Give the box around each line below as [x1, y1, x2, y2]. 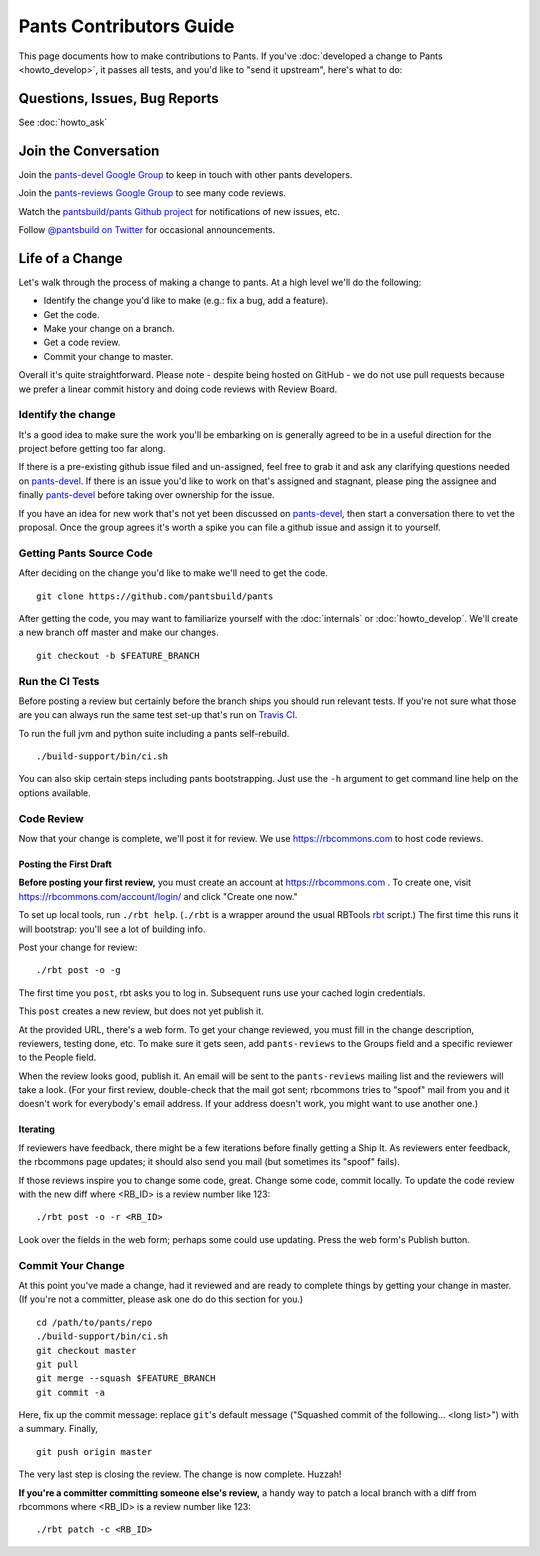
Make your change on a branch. [43, 323, 175, 334]
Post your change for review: [18, 941, 138, 953]
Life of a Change [18, 250, 123, 267]
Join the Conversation [18, 142, 160, 159]
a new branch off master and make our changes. [18, 626, 219, 639]
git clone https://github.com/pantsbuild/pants [36, 590, 274, 602]
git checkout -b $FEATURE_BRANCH [36, 650, 200, 661]
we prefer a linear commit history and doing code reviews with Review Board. [18, 383, 338, 395]
